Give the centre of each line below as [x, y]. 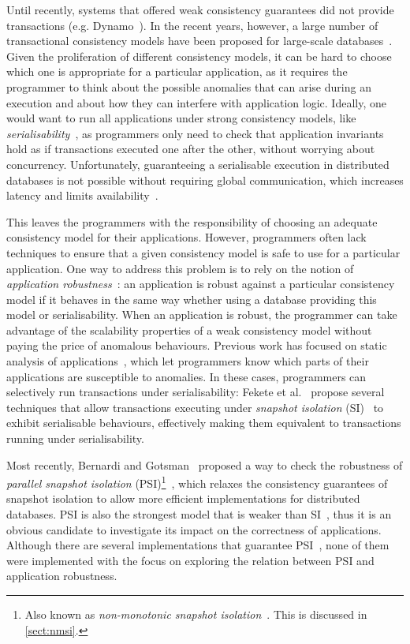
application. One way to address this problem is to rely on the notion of [180, 268]
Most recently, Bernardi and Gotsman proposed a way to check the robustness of [205, 464]
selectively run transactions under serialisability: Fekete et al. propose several [196, 392]
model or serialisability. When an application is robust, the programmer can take [202, 315]
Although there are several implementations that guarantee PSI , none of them [198, 545]
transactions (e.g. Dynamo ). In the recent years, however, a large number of [192, 25]
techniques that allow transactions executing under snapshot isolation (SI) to [195, 407]
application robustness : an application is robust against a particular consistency [201, 284]
